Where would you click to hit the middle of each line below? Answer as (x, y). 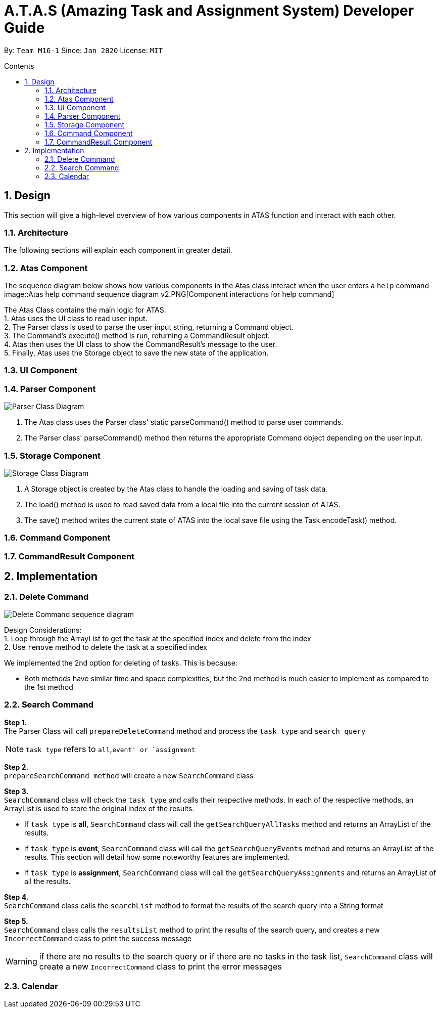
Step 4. (16, 897)
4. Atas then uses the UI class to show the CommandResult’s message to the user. (141, 344)
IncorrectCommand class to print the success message (98, 938)
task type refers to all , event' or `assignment (111, 749)
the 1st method (49, 687)
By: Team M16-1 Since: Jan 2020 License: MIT (83, 50)
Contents (19, 66)
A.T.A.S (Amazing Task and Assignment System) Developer (209, 11)
